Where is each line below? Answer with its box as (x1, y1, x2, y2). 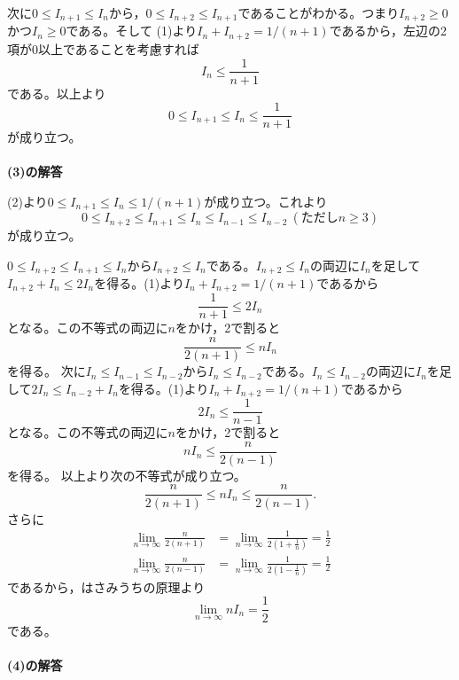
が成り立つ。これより (204, 192, 328, 210)
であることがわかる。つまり (237, 4, 400, 21)
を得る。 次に (7, 362, 86, 380)
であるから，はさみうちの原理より (7, 577, 206, 596)
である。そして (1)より (66, 21, 198, 40)
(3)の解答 (7, 162, 63, 181)
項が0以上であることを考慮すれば (7, 39, 199, 58)
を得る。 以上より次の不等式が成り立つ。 (7, 465, 246, 484)
